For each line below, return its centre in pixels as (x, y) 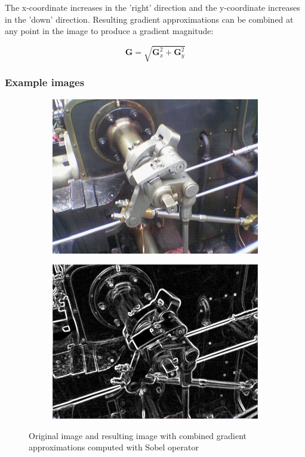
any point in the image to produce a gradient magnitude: (109, 31)
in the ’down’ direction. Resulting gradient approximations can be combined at (149, 19)
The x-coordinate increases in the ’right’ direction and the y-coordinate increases (152, 7)
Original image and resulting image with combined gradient (138, 435)
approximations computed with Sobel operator (114, 447)
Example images (45, 82)
